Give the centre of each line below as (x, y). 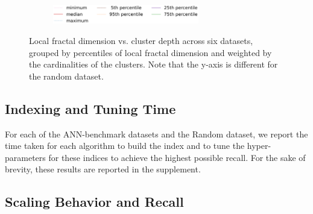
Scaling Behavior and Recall (94, 202)
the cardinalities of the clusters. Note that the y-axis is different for (153, 64)
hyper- (259, 146)
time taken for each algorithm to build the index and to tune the (125, 146)
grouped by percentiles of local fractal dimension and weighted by (150, 52)
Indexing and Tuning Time (90, 108)
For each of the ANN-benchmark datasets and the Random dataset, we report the (156, 134)
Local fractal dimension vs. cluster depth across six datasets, (141, 40)
